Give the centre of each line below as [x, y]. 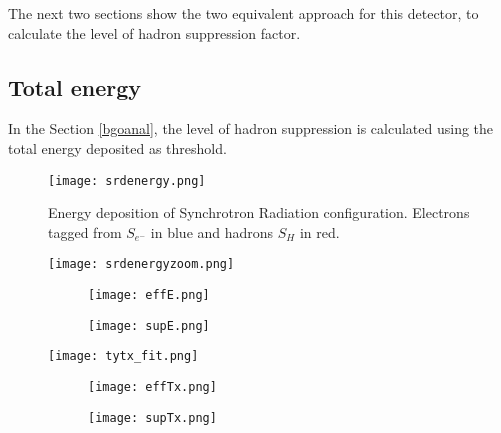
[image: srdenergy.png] [127, 180]
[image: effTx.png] [152, 387]
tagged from [85, 231]
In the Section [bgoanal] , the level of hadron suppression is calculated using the [251, 128]
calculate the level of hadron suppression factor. [154, 32]
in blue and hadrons [212, 231]
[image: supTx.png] [152, 417]
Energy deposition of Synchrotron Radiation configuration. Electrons [259, 212]
